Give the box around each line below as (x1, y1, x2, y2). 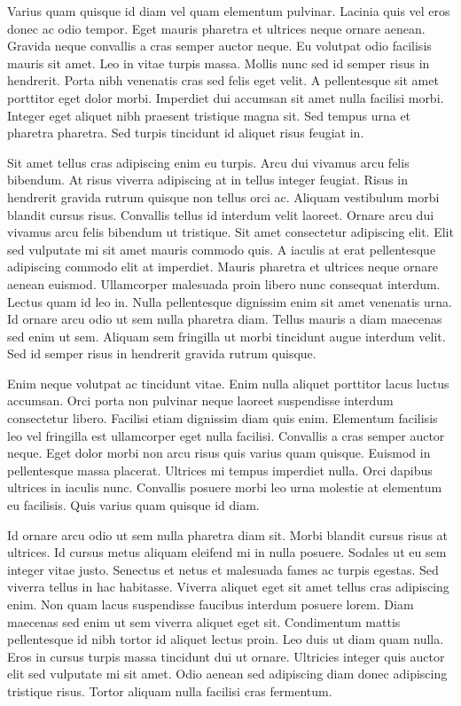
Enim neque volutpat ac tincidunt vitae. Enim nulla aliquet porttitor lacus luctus (7, 373, 449, 392)
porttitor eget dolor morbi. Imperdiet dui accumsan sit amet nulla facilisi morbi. (7, 88, 444, 106)
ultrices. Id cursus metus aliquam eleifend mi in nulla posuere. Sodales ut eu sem (7, 543, 447, 561)
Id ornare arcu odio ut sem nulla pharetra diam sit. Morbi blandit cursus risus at (7, 525, 449, 544)
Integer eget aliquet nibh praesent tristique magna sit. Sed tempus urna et (7, 106, 411, 124)
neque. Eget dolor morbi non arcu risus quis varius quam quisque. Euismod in (7, 443, 431, 462)
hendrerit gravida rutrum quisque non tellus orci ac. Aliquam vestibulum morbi (7, 187, 440, 206)
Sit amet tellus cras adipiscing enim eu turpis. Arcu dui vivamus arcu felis (7, 153, 410, 171)
